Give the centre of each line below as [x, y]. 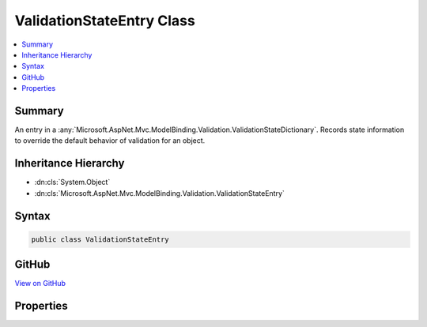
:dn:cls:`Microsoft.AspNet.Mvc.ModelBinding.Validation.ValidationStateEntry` [159, 193]
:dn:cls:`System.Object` [72, 182]
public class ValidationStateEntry [100, 239]
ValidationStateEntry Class [105, 21]
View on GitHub [40, 284]
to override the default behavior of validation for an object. [110, 141]
